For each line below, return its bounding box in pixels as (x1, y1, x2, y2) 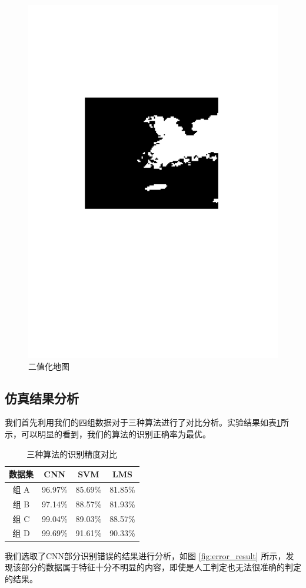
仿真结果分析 (5, 388, 79, 407)
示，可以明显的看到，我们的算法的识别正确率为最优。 (5, 427, 211, 440)
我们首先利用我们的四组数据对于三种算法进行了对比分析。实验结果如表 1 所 (5, 416, 289, 428)
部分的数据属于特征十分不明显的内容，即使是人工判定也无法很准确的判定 (21, 561, 301, 573)
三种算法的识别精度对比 (26, 447, 118, 460)
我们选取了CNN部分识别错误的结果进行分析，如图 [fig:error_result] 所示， (5, 549, 286, 562)
